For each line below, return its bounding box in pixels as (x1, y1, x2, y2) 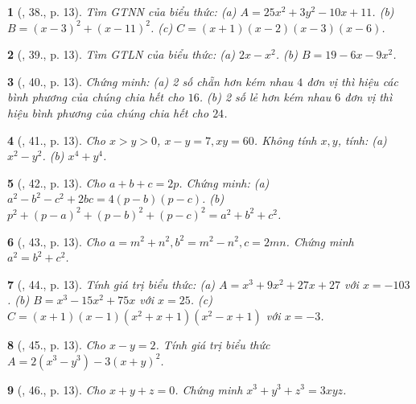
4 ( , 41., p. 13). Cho (7, 131, 105, 148)
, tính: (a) (337, 131, 387, 148)
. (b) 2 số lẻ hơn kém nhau (199, 89, 332, 105)
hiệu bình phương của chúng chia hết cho (7, 104, 209, 121)
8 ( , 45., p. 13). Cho (7, 336, 105, 352)
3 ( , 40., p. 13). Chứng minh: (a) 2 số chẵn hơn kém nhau (7, 72, 294, 89)
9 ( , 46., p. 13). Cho (7, 381, 105, 398)
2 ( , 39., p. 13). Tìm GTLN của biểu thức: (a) (7, 46, 235, 63)
